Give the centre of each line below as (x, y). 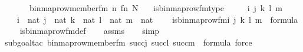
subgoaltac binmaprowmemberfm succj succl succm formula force (129, 42)
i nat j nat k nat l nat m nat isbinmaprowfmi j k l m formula (157, 19)
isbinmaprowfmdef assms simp (90, 31)
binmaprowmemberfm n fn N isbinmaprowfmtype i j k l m (156, 8)
